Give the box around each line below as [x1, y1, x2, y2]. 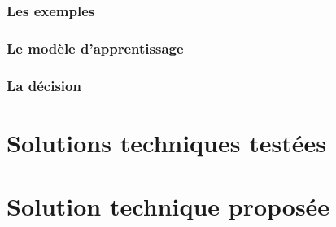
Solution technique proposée [7, 190, 330, 223]
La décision [7, 75, 81, 95]
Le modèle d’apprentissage [7, 37, 184, 58]
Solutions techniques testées [7, 125, 326, 159]
